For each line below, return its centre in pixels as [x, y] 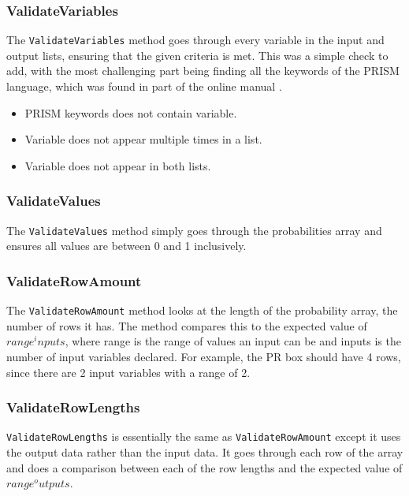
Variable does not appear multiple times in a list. [143, 139]
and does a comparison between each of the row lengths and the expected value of [204, 467]
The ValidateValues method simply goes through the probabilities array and [194, 230]
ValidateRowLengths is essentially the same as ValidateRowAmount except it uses [204, 436]
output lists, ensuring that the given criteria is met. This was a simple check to [197, 55]
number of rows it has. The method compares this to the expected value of [187, 325]
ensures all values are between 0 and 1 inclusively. [126, 246]
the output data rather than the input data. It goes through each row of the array [205, 452]
